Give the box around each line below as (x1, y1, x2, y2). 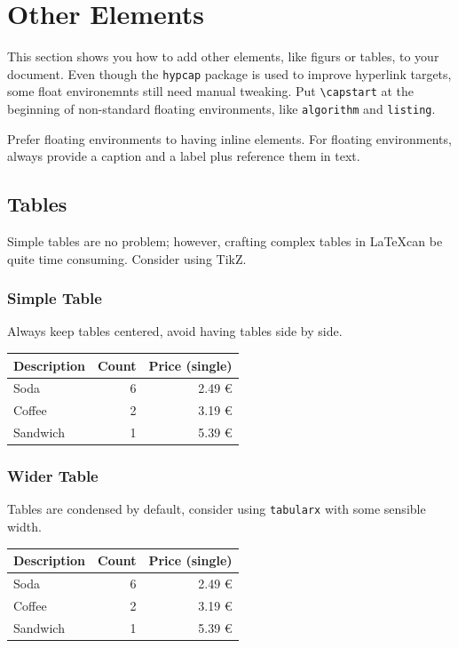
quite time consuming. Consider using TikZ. (7, 249, 247, 268)
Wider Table (7, 465, 99, 487)
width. (7, 517, 42, 536)
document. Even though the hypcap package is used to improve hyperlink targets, (7, 64, 452, 83)
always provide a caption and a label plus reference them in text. (7, 147, 360, 165)
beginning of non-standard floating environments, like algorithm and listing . (7, 100, 436, 118)
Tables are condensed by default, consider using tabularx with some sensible (7, 500, 426, 518)
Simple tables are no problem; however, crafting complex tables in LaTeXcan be (7, 232, 443, 251)
